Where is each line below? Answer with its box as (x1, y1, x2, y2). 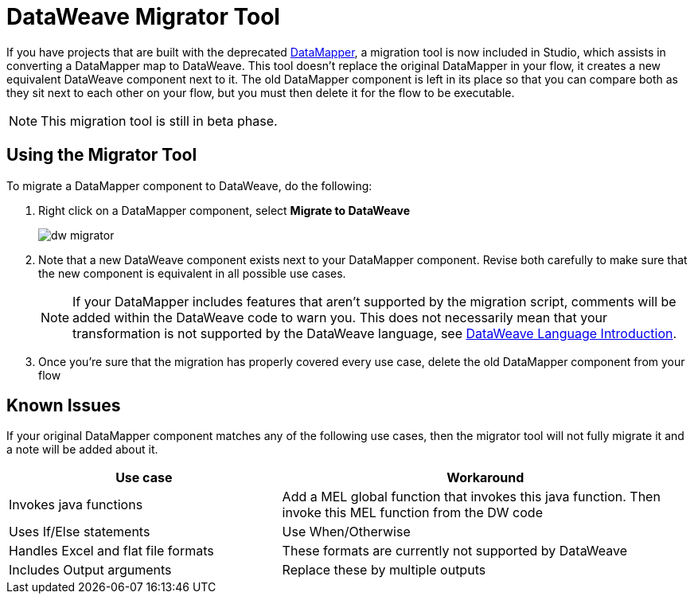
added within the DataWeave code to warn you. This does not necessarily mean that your (72, 309, 607, 325)
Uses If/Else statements (9, 524, 150, 540)
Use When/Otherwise (282, 524, 411, 540)
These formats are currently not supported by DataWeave (282, 543, 628, 559)
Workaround (446, 469, 524, 486)
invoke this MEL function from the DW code (282, 505, 543, 521)
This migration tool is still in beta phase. (41, 112, 278, 129)
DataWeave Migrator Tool (6, 3, 280, 30)
